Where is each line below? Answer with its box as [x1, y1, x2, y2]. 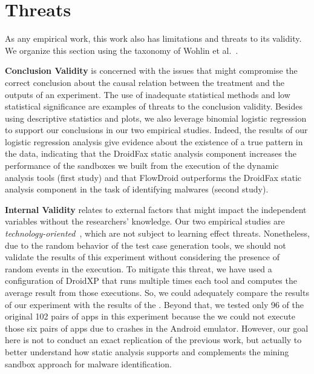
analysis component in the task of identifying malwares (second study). [5, 183, 269, 195]
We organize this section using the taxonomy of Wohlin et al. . [5, 44, 238, 56]
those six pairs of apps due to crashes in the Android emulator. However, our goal [5, 321, 309, 334]
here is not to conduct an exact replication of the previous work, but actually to [5, 333, 302, 346]
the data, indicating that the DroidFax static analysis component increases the [5, 147, 296, 160]
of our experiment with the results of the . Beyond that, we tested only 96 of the [5, 298, 304, 310]
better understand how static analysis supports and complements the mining [5, 345, 289, 358]
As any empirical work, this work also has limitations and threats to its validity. [5, 32, 302, 45]
